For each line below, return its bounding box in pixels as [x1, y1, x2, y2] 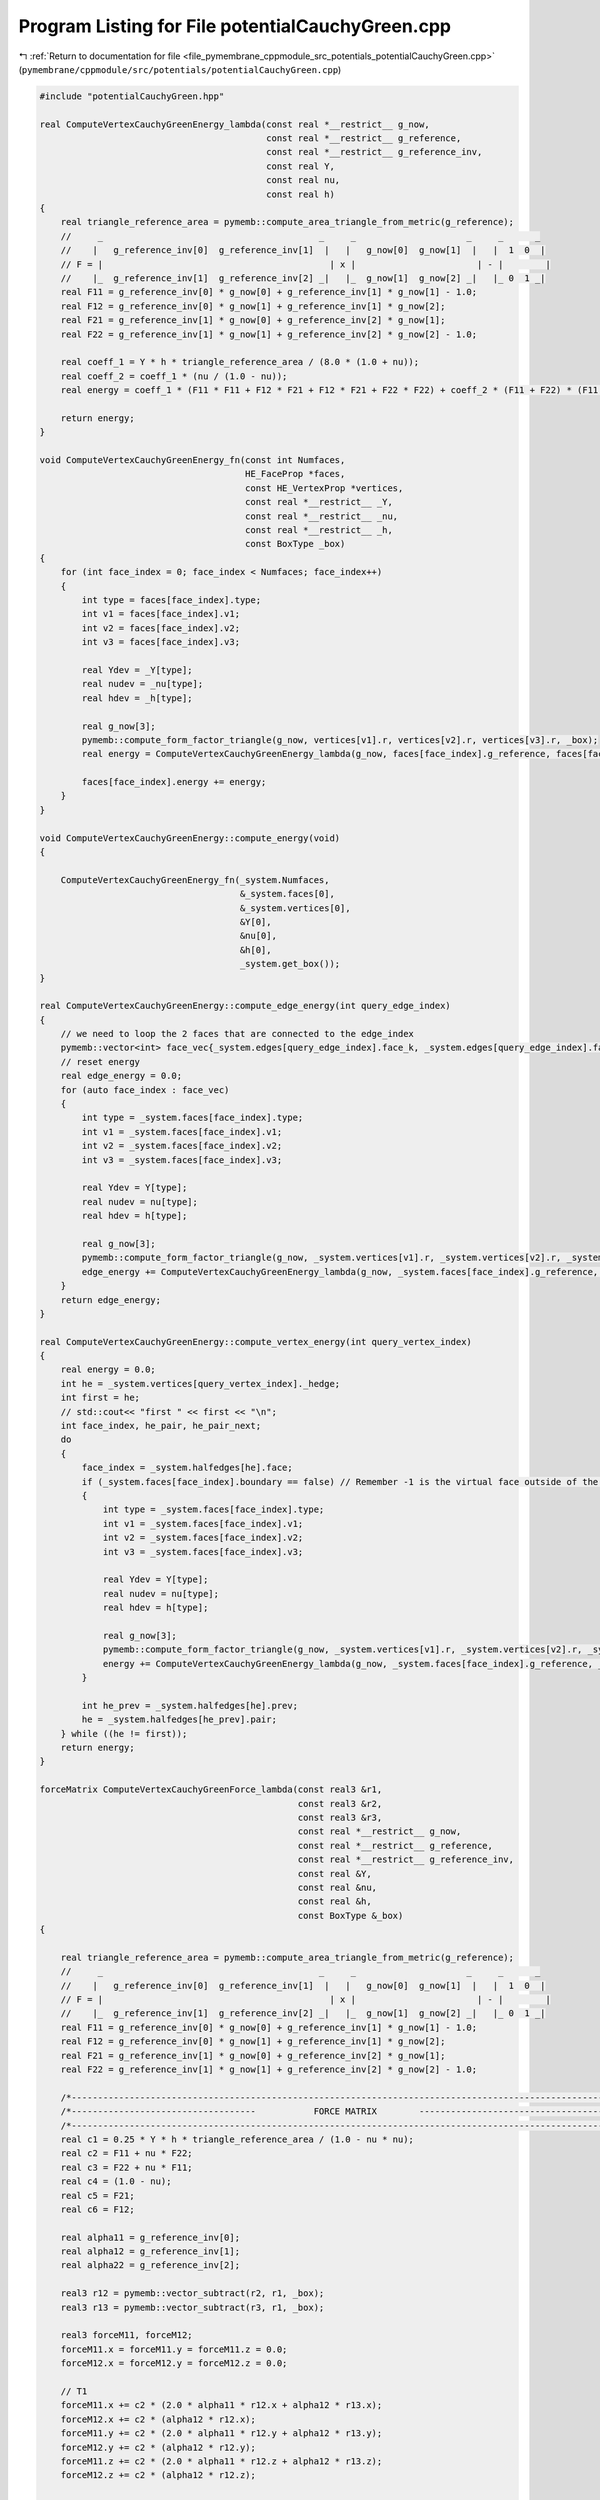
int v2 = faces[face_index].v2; [81, 622, 240, 634]
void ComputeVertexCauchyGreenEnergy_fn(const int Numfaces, [39, 455, 346, 466]
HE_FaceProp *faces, [245, 468, 346, 480]
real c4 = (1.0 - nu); [60, 2176, 172, 2187]
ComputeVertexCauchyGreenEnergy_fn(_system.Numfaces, [60, 874, 330, 885]
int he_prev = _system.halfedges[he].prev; [81, 1700, 299, 1711]
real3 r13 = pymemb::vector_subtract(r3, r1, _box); [60, 2301, 325, 2313]
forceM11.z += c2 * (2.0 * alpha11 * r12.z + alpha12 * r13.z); [60, 2455, 383, 2467]
